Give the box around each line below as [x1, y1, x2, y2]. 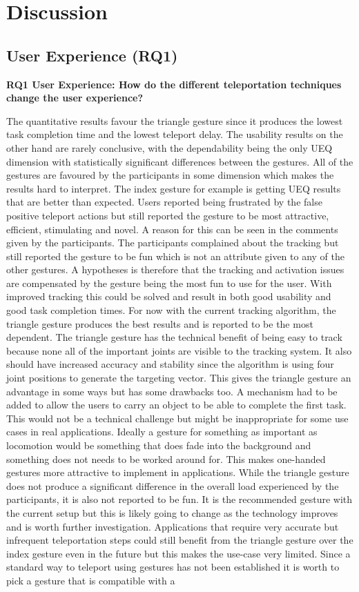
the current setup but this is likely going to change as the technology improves [6, 505, 338, 520]
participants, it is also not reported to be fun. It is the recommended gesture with [6, 492, 353, 506]
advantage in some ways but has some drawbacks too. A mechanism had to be [6, 384, 338, 398]
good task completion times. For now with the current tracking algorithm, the [6, 303, 336, 317]
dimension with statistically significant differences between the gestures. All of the [6, 154, 353, 168]
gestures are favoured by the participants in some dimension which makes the [6, 168, 334, 182]
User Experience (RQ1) [6, 44, 178, 66]
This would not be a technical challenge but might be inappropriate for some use [6, 411, 349, 425]
